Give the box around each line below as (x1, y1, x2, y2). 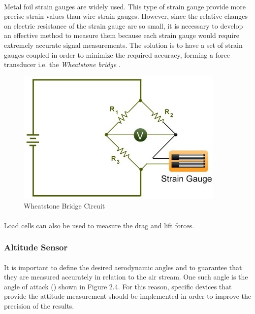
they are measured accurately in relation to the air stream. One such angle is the (4, 272, 248, 282)
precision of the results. (4, 300, 74, 311)
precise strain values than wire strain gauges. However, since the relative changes (4, 11, 248, 21)
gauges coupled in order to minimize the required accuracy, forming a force (4, 49, 230, 60)
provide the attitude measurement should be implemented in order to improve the (4, 291, 252, 301)
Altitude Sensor (4, 241, 68, 253)
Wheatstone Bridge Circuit (24, 201, 105, 211)
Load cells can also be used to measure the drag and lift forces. (4, 220, 194, 230)
